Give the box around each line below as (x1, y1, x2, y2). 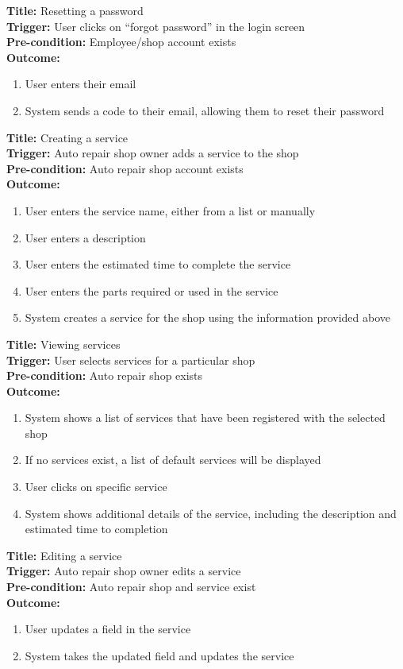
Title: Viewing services (6, 335, 121, 352)
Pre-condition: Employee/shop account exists (6, 33, 236, 50)
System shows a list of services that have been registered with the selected (25, 409, 386, 426)
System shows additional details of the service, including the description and (25, 505, 397, 521)
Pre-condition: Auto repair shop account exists (6, 160, 244, 176)
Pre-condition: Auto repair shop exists (6, 367, 203, 384)
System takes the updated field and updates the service (25, 647, 294, 663)
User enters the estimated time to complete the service (25, 256, 291, 273)
